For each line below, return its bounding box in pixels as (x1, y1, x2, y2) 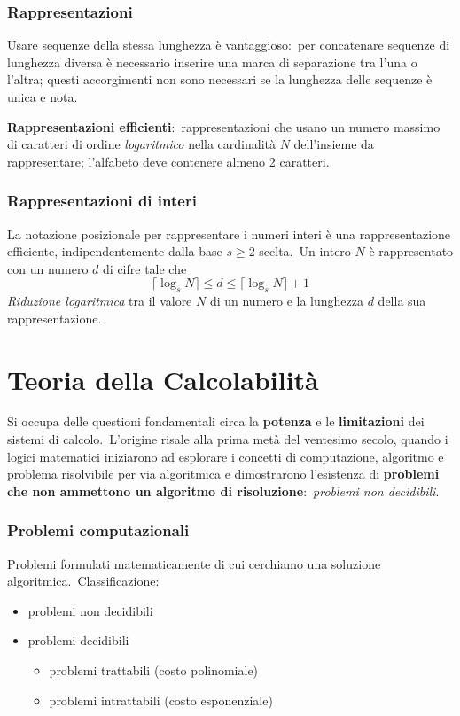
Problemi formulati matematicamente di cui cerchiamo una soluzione (7, 554, 381, 572)
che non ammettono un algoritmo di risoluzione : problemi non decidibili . (7, 481, 440, 500)
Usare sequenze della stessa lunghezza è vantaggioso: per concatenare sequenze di (7, 35, 450, 54)
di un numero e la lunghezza (209, 292, 364, 310)
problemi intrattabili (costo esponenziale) (49, 690, 273, 709)
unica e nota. (7, 88, 78, 105)
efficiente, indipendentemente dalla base (7, 242, 222, 261)
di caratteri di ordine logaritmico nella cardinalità (7, 135, 276, 153)
